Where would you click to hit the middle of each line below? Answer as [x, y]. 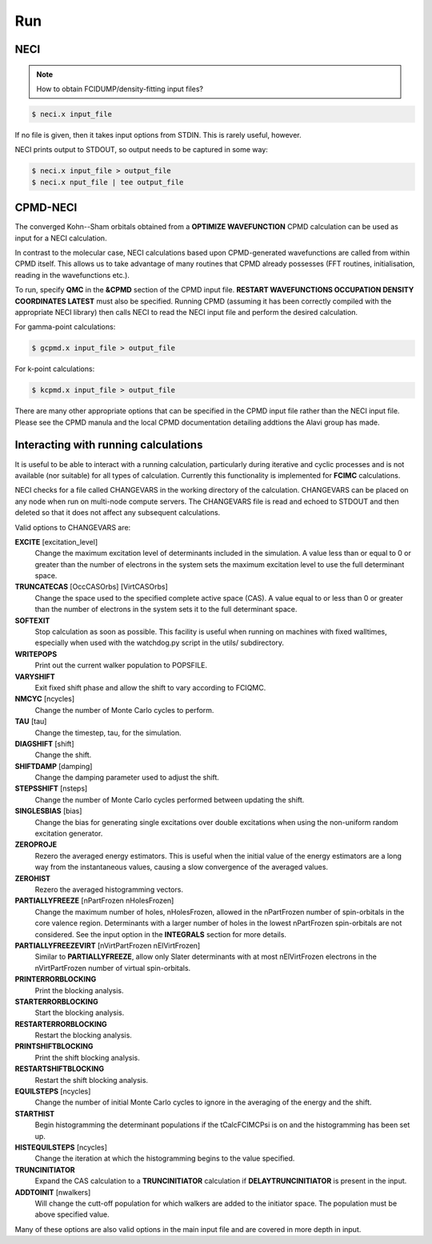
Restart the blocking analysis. [83, 1035]
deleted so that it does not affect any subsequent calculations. [118, 513]
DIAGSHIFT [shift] [45, 743]
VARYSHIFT [35, 676]
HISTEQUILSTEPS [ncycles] [61, 1147]
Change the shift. [63, 755]
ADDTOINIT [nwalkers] [53, 1192]
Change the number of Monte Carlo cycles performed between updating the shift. [170, 799]
